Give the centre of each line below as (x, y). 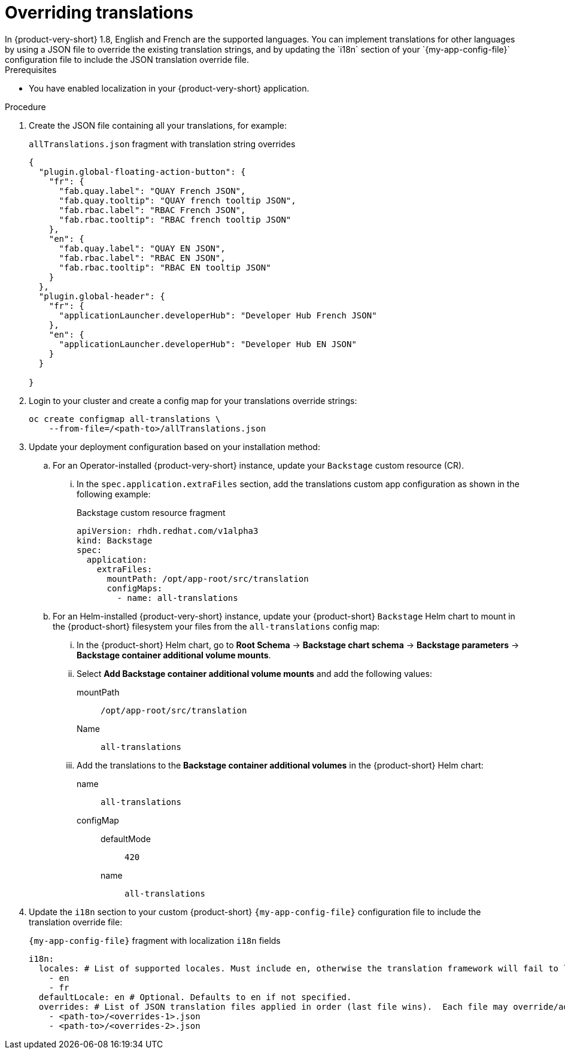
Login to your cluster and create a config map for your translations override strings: (193, 400)
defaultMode (126, 839)
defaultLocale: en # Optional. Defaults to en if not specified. (195, 997)
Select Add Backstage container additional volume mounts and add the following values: (254, 673)
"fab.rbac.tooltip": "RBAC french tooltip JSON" (175, 219)
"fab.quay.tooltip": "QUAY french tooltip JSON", (177, 200)
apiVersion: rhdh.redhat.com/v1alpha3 (168, 531)
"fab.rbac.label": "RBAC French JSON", (152, 210)
